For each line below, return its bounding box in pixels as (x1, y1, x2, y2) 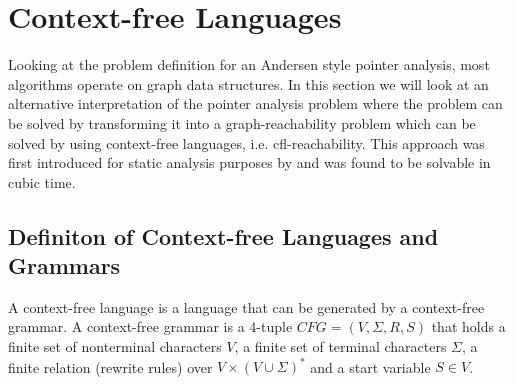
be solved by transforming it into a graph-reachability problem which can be (8, 112, 476, 133)
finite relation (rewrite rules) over (8, 356, 213, 377)
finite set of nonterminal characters (8, 336, 222, 357)
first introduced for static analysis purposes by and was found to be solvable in (8, 152, 491, 173)
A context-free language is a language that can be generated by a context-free (8, 296, 485, 317)
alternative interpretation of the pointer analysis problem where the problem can (8, 93, 503, 114)
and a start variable (310, 356, 431, 377)
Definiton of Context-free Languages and (8, 220, 439, 251)
